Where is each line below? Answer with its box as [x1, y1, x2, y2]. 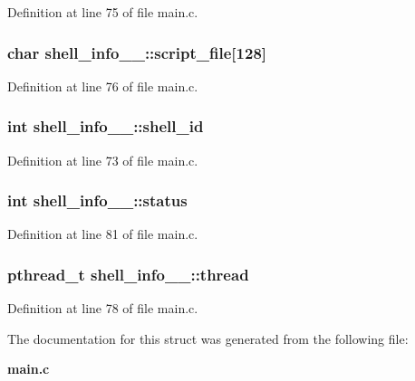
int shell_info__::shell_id [7, 115, 204, 138]
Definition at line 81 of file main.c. [7, 224, 198, 243]
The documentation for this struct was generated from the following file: [7, 329, 409, 348]
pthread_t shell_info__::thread [7, 262, 249, 285]
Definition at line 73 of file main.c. [7, 150, 198, 169]
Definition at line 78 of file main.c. [7, 299, 198, 318]
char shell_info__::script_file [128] [7, 41, 267, 63]
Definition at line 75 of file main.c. [7, 3, 198, 21]
